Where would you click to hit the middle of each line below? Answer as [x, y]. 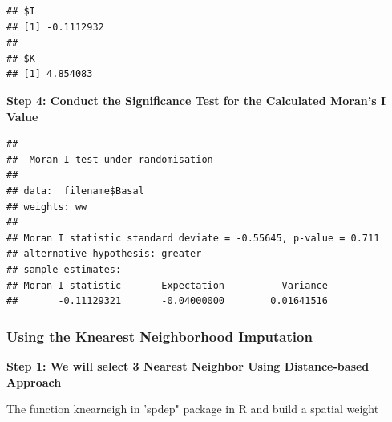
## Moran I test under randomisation [110, 159]
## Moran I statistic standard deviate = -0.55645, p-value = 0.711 [193, 238]
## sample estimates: [64, 269]
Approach [34, 381]
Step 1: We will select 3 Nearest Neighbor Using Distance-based [188, 365]
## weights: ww [47, 207]
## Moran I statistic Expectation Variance [167, 285]
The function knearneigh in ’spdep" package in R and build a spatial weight [193, 409]
